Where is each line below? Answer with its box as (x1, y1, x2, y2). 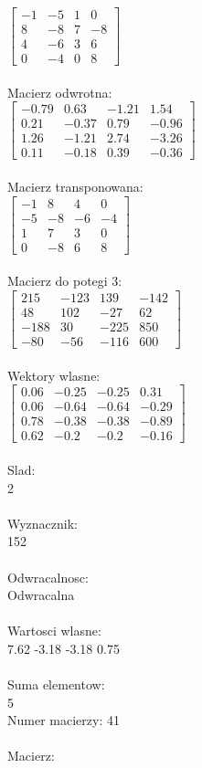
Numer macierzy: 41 (7, 710, 120, 730)
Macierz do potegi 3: (7, 271, 122, 290)
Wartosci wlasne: (7, 621, 101, 640)
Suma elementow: (7, 675, 105, 694)
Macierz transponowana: (7, 177, 144, 196)
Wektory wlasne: (7, 365, 101, 384)
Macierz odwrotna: (7, 82, 112, 101)
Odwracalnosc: (7, 567, 89, 586)
